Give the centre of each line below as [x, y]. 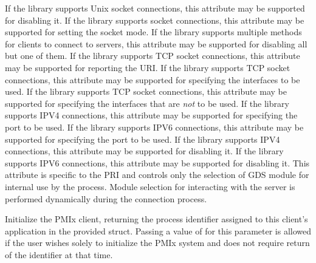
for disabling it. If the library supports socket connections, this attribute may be [155, 20]
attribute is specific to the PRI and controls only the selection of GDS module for [157, 175]
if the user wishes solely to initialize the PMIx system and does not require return [157, 243]
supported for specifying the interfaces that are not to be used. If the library [147, 103]
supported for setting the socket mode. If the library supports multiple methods [153, 32]
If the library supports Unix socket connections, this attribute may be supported [155, 8]
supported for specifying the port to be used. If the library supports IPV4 [143, 139]
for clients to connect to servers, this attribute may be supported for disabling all [156, 43]
